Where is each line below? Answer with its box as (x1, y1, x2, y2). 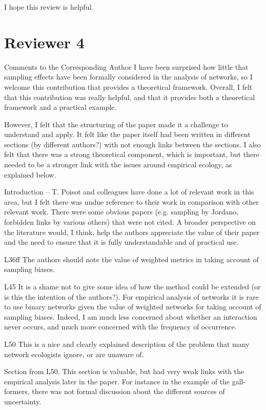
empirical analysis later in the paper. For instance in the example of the (4, 376, 230, 386)
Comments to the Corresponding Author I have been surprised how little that (4, 61, 249, 72)
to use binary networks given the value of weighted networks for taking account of (4, 301, 261, 312)
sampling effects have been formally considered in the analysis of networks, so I (4, 71, 253, 82)
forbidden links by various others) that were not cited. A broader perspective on (4, 217, 256, 227)
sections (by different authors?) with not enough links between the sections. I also (4, 139, 261, 149)
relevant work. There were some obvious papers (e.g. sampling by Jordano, (4, 206, 239, 217)
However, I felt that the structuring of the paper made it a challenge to (4, 119, 228, 129)
